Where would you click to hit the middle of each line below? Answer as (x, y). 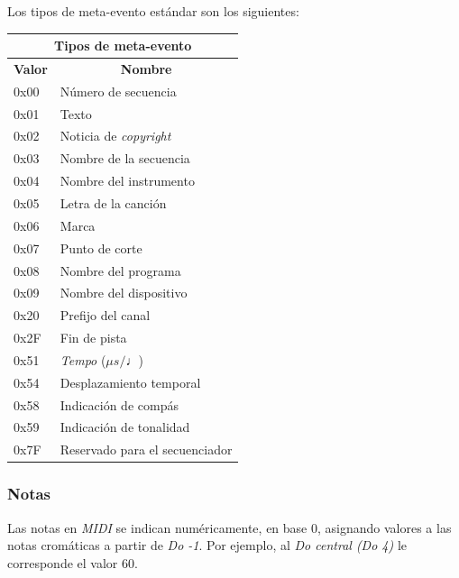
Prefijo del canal (105, 315)
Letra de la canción (113, 203)
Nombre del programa (120, 270)
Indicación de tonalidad (125, 427)
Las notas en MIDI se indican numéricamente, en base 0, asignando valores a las (229, 527)
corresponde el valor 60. (73, 562)
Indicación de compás (119, 404)
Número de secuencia (118, 91)
